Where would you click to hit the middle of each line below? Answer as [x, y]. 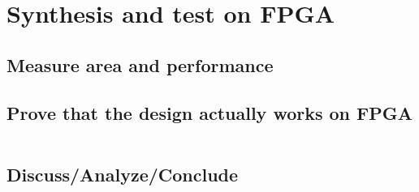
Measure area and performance [140, 64]
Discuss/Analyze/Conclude [123, 174]
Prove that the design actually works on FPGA [210, 112]
